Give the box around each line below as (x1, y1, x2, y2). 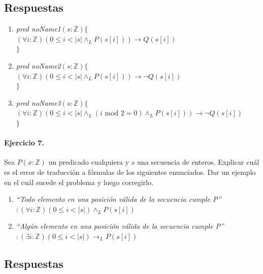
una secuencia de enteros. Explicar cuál (137, 157, 259, 167)
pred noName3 (16, 97, 61, 108)
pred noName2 (16, 60, 61, 71)
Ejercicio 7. (4, 137, 44, 148)
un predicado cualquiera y (48, 157, 129, 167)
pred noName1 (16, 23, 61, 34)
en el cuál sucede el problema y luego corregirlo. (4, 176, 153, 187)
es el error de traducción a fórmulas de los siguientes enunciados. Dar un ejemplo (4, 166, 256, 177)
